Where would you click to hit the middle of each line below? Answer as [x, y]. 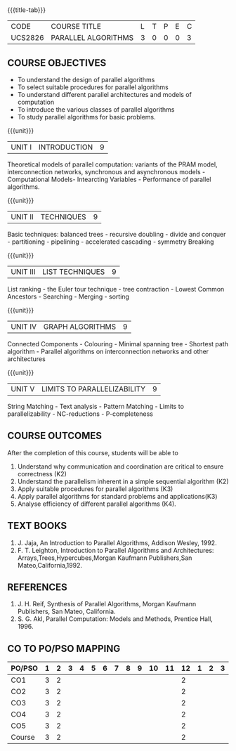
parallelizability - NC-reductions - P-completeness [80, 414]
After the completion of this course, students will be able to [93, 452]
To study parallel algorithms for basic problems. [86, 117]
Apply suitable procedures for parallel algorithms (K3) [95, 489]
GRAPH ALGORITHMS [80, 327]
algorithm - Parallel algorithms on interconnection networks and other [108, 351]
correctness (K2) [42, 474]
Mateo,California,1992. [50, 565]
